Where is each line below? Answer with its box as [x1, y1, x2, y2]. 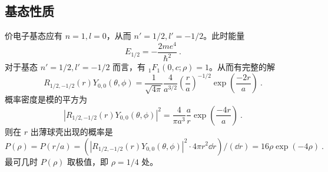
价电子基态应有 [5, 29, 62, 42]
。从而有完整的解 [209, 61, 276, 73]
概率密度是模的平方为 [5, 93, 87, 105]
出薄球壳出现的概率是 [30, 125, 113, 137]
